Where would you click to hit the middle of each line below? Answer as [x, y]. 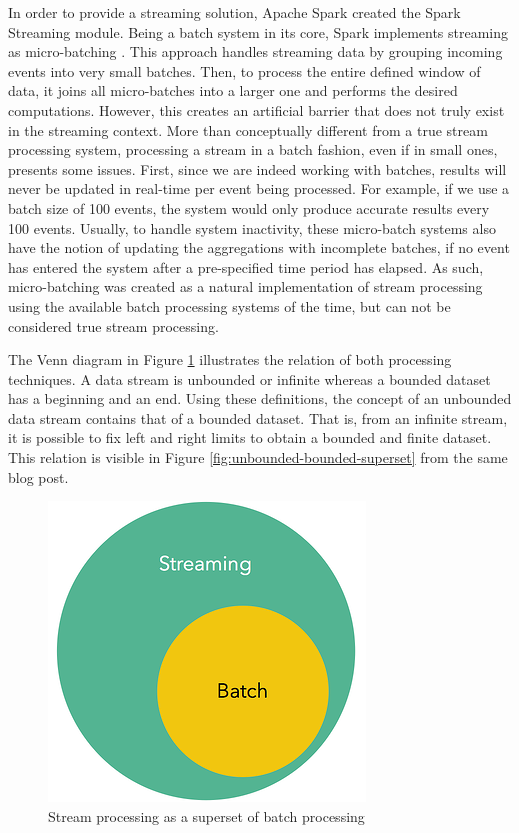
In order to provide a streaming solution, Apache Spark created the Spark [234, 12]
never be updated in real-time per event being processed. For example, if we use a [259, 188]
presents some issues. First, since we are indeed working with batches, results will [257, 168]
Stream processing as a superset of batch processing [206, 815]
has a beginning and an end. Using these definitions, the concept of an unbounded [260, 398]
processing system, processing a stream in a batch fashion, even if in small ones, [253, 149]
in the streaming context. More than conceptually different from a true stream [248, 129]
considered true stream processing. [113, 325]
